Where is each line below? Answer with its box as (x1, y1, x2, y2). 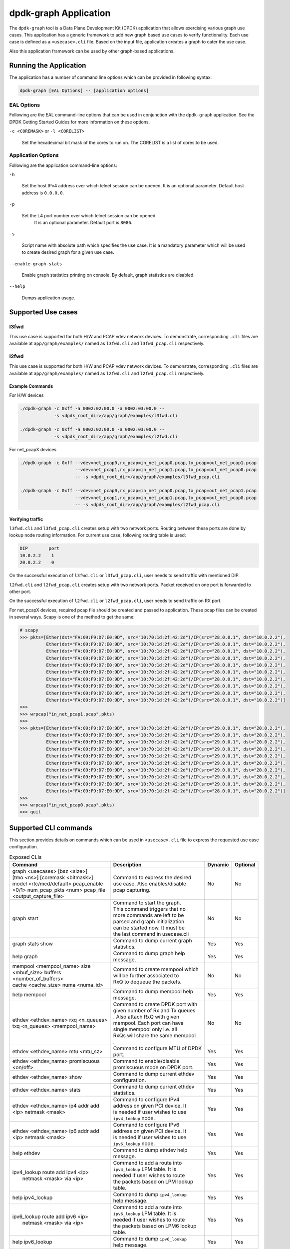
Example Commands (9, 383, 53, 389)
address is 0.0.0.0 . (21, 190, 64, 196)
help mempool (12, 991, 46, 998)
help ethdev (12, 1150, 40, 1157)
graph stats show (12, 940, 53, 947)
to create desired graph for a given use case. (21, 249, 114, 255)
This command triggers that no (113, 905, 186, 912)
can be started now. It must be (113, 924, 185, 931)
